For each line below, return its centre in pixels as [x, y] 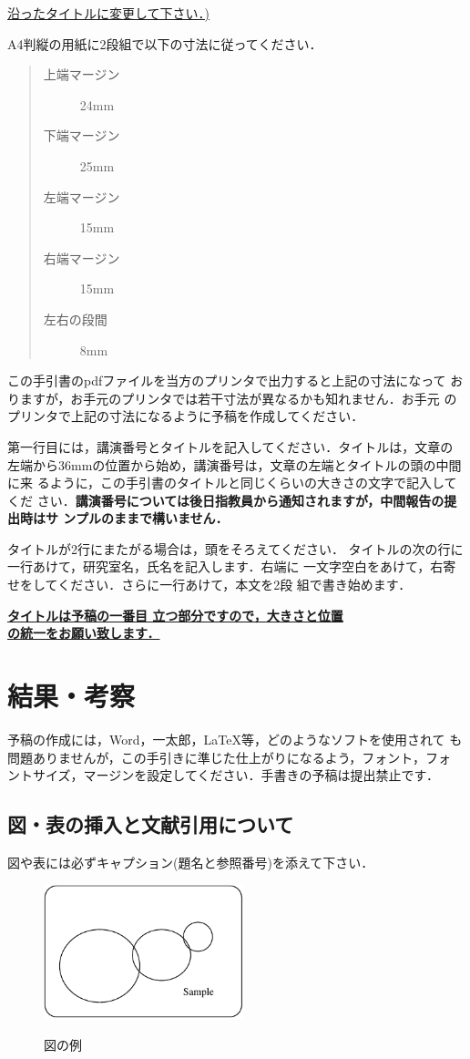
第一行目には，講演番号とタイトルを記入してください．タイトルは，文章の [230, 446]
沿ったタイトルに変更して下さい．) [109, 13]
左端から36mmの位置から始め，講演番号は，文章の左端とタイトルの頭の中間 [235, 464]
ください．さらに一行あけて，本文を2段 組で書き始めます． [235, 585]
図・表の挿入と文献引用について [151, 824]
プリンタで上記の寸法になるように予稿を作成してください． [186, 416]
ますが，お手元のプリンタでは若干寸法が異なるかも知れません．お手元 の [238, 398]
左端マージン [82, 196]
